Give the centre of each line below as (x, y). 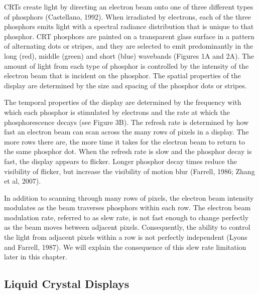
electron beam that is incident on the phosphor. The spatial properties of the (122, 76)
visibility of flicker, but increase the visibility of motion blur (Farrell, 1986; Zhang (129, 171)
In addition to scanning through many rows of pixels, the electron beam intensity (129, 197)
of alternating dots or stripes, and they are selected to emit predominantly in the (129, 46)
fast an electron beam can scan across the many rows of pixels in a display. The (126, 132)
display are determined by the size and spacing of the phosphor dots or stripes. (125, 85)
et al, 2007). (23, 181)
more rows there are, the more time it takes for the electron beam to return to (124, 141)
